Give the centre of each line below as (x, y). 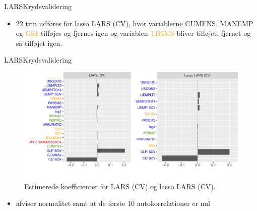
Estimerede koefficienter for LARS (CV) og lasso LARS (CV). (120, 186)
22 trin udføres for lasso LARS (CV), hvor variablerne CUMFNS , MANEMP (135, 23)
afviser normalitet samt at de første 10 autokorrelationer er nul (113, 203)
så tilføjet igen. (39, 43)
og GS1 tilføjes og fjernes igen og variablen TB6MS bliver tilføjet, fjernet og (133, 33)
